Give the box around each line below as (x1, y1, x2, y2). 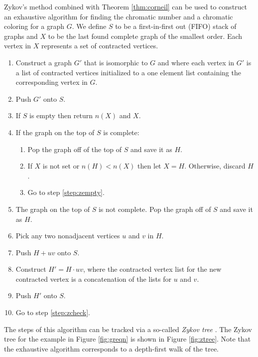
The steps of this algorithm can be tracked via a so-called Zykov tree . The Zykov (4, 324, 252, 334)
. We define (72, 21, 107, 31)
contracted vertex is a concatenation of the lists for (15, 273, 172, 284)
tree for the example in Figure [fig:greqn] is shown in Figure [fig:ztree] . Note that (4, 334, 251, 344)
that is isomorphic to (84, 57, 148, 67)
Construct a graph (15, 57, 72, 67)
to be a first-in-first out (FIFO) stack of (115, 21, 237, 31)
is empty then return (29, 110, 93, 121)
